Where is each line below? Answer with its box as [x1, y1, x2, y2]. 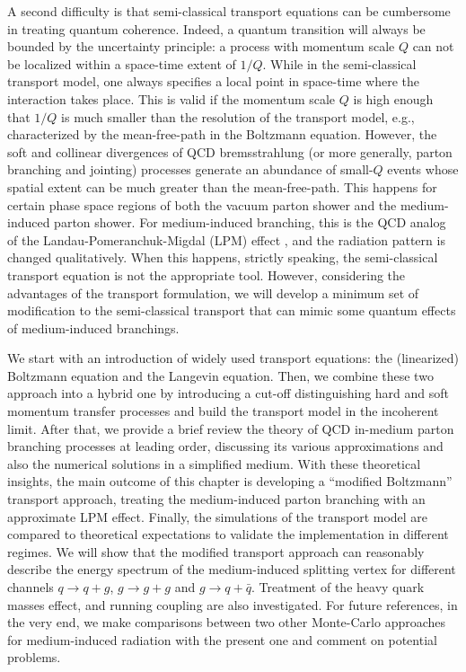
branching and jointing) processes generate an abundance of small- [7, 160, 374, 179]
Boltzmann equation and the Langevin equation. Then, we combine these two [7, 366, 434, 385]
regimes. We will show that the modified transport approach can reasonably [7, 542, 425, 561]
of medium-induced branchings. [7, 318, 180, 337]
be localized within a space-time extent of [7, 54, 236, 73]
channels [7, 578, 54, 596]
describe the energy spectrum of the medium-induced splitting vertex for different [7, 560, 456, 579]
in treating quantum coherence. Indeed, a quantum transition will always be [7, 19, 426, 38]
